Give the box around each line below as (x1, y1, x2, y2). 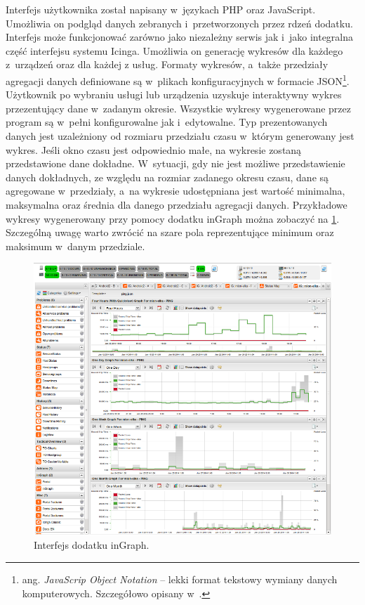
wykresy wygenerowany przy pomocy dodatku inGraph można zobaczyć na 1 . (6, 211, 340, 226)
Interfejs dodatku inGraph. (34, 538, 150, 552)
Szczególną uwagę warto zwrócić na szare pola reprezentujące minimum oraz (6, 225, 334, 240)
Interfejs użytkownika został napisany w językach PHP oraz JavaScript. (6, 2, 316, 16)
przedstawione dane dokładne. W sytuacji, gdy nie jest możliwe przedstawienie (6, 156, 345, 171)
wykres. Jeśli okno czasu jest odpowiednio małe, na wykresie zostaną (6, 142, 302, 157)
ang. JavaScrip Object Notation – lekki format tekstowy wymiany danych (22, 571, 338, 586)
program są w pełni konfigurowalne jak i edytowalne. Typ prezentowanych (6, 115, 328, 129)
